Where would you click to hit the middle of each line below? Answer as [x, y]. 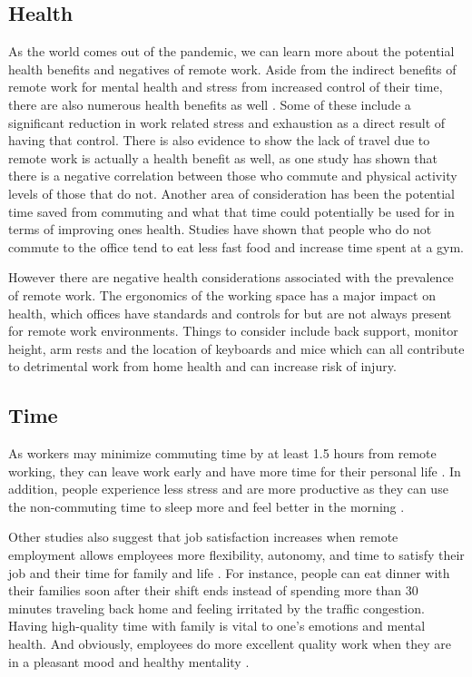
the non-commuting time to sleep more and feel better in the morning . [206, 506]
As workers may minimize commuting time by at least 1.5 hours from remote [222, 453]
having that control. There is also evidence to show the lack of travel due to [219, 140]
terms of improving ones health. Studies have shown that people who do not [220, 229]
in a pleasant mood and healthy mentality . [129, 661]
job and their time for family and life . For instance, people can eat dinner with [229, 572]
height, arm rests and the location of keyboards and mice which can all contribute [236, 348]
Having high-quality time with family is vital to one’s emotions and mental [217, 626]
